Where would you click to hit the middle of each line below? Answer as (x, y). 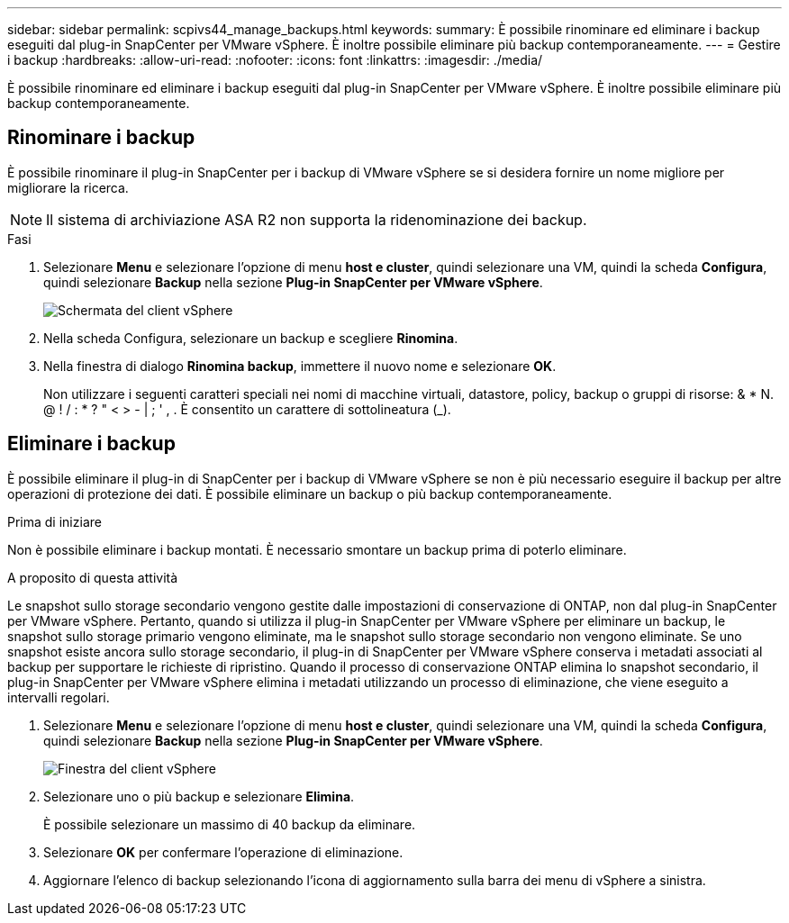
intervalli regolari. (59, 697)
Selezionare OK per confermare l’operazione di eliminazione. (223, 852)
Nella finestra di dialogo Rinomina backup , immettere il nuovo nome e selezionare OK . (300, 366)
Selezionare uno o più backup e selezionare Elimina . (199, 796)
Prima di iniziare (54, 521)
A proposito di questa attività (93, 577)
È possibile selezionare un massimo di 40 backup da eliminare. (230, 824)
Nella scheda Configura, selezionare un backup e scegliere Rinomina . (251, 338)
